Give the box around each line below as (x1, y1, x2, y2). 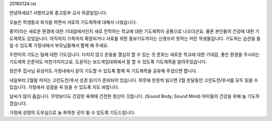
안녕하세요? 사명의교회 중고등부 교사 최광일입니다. (9, 10, 108, 16)
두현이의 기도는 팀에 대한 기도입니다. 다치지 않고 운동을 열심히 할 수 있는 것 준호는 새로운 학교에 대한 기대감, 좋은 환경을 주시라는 (9, 52, 260, 58)
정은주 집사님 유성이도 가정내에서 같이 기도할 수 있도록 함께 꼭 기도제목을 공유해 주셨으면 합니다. (9, 68, 197, 74)
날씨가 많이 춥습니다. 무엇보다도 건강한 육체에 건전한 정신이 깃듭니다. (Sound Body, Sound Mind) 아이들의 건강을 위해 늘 (9, 93, 246, 99)
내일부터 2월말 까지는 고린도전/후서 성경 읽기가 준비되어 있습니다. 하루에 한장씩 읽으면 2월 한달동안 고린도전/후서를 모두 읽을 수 (9, 77, 258, 83)
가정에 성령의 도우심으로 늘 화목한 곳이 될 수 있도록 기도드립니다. (9, 109, 136, 115)
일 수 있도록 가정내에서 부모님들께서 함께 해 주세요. (9, 42, 109, 48)
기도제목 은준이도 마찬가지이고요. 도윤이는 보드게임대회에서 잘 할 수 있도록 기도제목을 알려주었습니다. (9, 58, 208, 65)
